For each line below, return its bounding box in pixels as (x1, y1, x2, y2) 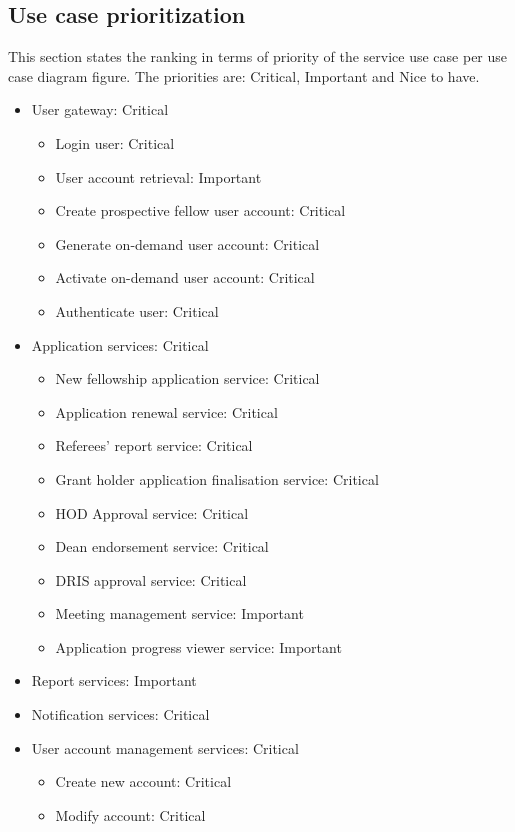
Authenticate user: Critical (55, 300, 219, 321)
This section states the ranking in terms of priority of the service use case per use (8, 46, 508, 67)
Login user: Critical (55, 132, 175, 153)
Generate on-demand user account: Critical (55, 233, 320, 254)
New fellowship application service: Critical (55, 368, 320, 389)
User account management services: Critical (31, 737, 299, 758)
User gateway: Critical (31, 99, 169, 120)
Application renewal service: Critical (55, 401, 278, 422)
